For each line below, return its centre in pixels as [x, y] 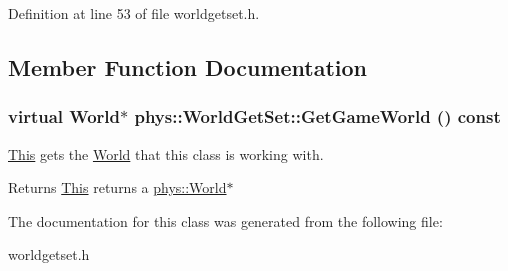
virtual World [64, 116]
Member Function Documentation [188, 66]
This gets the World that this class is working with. [166, 153]
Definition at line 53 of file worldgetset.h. [134, 13]
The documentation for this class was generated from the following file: [225, 220]
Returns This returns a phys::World [117, 187]
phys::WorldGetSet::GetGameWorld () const [317, 116]
